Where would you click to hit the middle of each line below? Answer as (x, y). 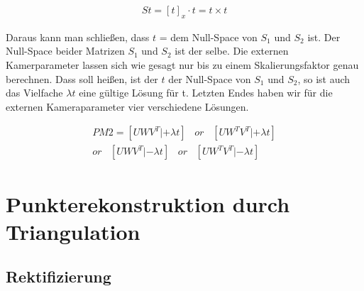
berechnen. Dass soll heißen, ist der (82, 78)
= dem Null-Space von (208, 37)
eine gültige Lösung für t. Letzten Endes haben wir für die (206, 93)
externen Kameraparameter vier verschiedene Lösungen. (127, 106)
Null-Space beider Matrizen (65, 51)
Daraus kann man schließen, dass (78, 37)
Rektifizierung (59, 276)
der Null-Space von (210, 78)
